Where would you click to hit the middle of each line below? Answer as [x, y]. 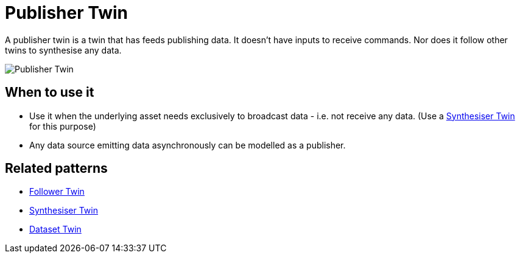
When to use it [50, 92]
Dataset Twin [55, 229]
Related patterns [56, 169]
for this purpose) [63, 126]
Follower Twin [57, 192]
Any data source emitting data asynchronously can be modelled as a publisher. [188, 145]
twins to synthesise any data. [63, 50]
